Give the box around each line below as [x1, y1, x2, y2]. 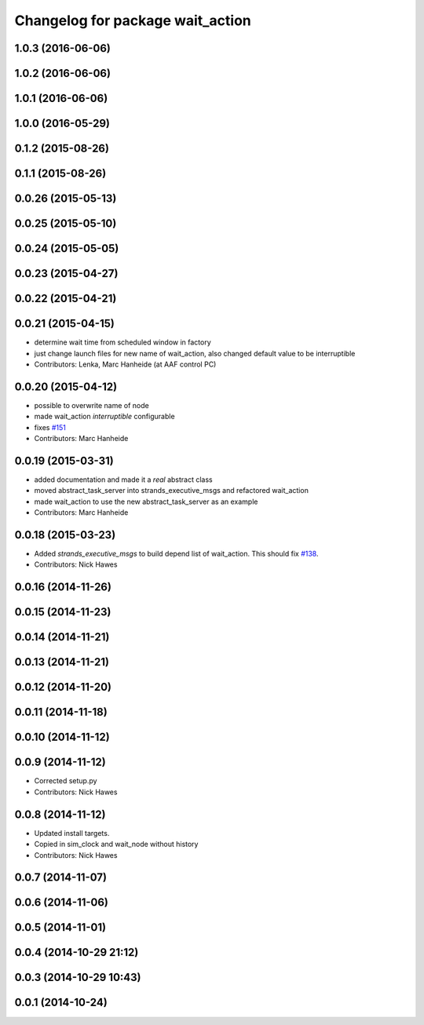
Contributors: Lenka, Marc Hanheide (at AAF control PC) [34, 359, 217, 369]
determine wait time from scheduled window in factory [34, 337, 211, 347]
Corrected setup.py [34, 776, 97, 786]
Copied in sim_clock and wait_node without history [34, 840, 199, 849]
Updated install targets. [34, 828, 110, 837]
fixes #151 [34, 422, 66, 432]
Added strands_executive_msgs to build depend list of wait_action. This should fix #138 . [34, 549, 319, 559]
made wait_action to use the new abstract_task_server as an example [34, 497, 258, 506]
